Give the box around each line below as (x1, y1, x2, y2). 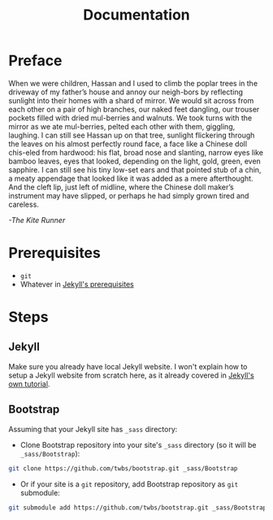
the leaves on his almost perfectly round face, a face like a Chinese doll (8, 138, 248, 148)
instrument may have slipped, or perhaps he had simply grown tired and (8, 190, 249, 200)
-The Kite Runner (8, 215, 66, 225)
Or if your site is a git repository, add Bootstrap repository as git (19, 478, 239, 489)
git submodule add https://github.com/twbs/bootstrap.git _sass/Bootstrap (8, 503, 267, 512)
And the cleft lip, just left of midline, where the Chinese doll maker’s (8, 181, 234, 192)
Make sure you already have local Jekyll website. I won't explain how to (8, 361, 248, 371)
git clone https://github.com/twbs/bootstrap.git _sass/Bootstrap (8, 464, 238, 473)
